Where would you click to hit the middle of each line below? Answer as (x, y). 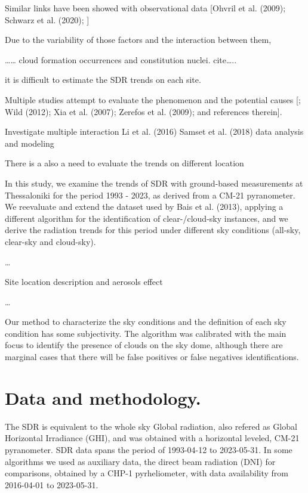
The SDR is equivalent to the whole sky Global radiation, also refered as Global (151, 426)
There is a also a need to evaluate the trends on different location (124, 163)
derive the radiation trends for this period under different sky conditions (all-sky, (153, 230)
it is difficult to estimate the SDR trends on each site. (103, 80)
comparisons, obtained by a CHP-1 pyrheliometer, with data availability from (147, 473)
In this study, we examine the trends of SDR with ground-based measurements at (154, 183)
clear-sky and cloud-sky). (50, 241)
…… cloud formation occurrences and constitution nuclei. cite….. (121, 59)
